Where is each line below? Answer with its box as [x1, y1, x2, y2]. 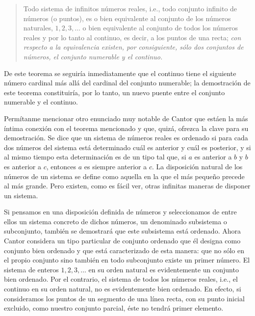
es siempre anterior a [84, 161, 147, 171]
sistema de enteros [4, 264, 59, 274]
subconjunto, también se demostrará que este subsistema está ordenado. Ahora [4, 226, 241, 236]
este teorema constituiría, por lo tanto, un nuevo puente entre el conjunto [4, 87, 225, 97]
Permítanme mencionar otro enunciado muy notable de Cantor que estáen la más [4, 113, 248, 123]
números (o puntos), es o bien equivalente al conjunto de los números [23, 13, 231, 23]
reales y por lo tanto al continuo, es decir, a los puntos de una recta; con [23, 32, 241, 42]
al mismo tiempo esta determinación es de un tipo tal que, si [4, 152, 186, 162]
